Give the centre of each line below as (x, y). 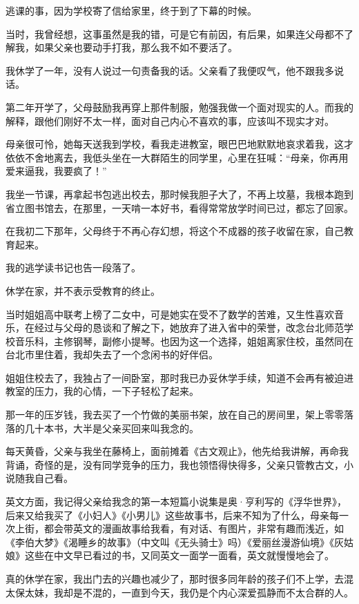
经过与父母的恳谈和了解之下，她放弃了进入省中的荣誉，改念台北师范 (189, 328)
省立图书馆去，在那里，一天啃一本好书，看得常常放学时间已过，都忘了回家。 (179, 207)
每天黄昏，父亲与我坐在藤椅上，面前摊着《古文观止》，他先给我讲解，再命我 (177, 451)
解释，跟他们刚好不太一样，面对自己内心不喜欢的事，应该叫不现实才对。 (170, 120)
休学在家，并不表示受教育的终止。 (83, 290)
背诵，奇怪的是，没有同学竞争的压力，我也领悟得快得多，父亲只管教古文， (175, 464)
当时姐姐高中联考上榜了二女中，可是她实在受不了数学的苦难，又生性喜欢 (170, 314)
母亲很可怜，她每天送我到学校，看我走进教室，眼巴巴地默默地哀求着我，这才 (179, 144)
